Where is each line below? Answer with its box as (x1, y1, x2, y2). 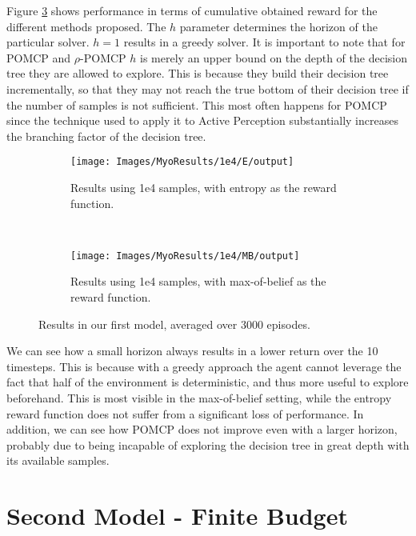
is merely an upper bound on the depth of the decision (140, 49, 407, 66)
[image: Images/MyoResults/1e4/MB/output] (70, 250, 300, 262)
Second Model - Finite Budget (6, 499, 348, 532)
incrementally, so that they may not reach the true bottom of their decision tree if (6, 80, 409, 97)
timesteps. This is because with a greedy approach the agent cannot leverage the (6, 358, 402, 374)
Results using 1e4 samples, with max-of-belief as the (70, 273, 326, 290)
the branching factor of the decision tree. (6, 127, 206, 144)
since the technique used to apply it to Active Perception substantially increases (6, 112, 398, 129)
